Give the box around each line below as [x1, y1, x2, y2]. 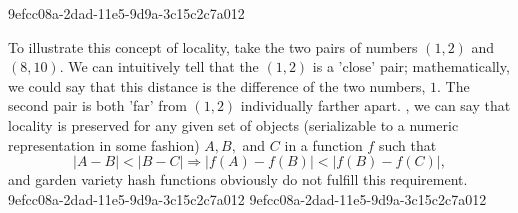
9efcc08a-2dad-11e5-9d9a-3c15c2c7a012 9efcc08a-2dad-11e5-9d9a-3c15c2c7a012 [8, 188, 487, 209]
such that [378, 134, 437, 155]
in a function [284, 134, 363, 155]
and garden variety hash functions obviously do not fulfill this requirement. [8, 169, 468, 190]
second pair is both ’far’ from [8, 95, 187, 116]
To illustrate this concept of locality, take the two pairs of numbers [8, 36, 418, 57]
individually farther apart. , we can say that [240, 95, 511, 116]
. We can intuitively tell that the [59, 56, 259, 77]
